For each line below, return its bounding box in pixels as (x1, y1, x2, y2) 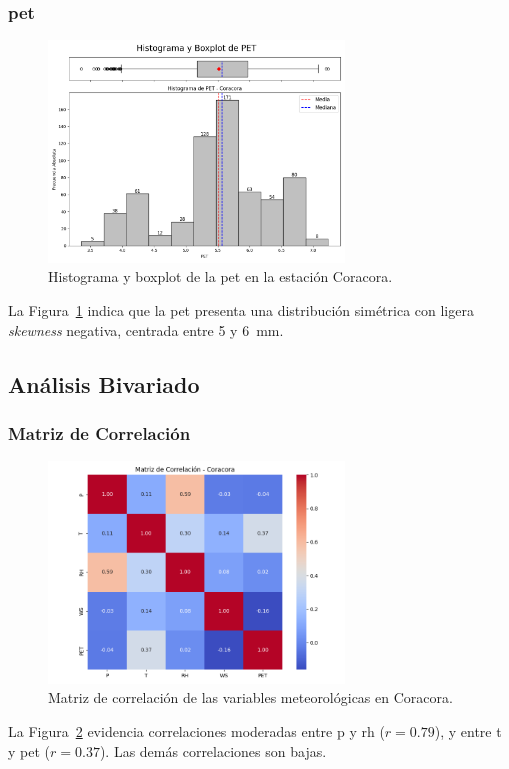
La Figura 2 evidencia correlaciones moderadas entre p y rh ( (8, 720, 385, 741)
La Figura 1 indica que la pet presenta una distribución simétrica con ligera (8, 300, 474, 320)
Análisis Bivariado (8, 368, 200, 399)
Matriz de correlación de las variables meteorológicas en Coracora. (48, 687, 453, 708)
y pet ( (8, 740, 51, 761)
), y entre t (434, 720, 502, 741)
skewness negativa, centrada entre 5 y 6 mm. (8, 319, 284, 340)
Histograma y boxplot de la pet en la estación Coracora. (48, 266, 393, 287)
